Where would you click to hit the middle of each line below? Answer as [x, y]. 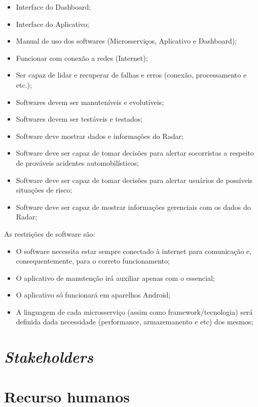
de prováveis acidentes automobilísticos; [78, 162]
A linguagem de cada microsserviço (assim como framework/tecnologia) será [134, 311]
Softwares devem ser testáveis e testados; [79, 119]
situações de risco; [44, 190]
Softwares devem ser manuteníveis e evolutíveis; [90, 102]
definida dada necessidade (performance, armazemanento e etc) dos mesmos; [135, 322]
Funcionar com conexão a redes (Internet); [82, 58]
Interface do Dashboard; [53, 7]
